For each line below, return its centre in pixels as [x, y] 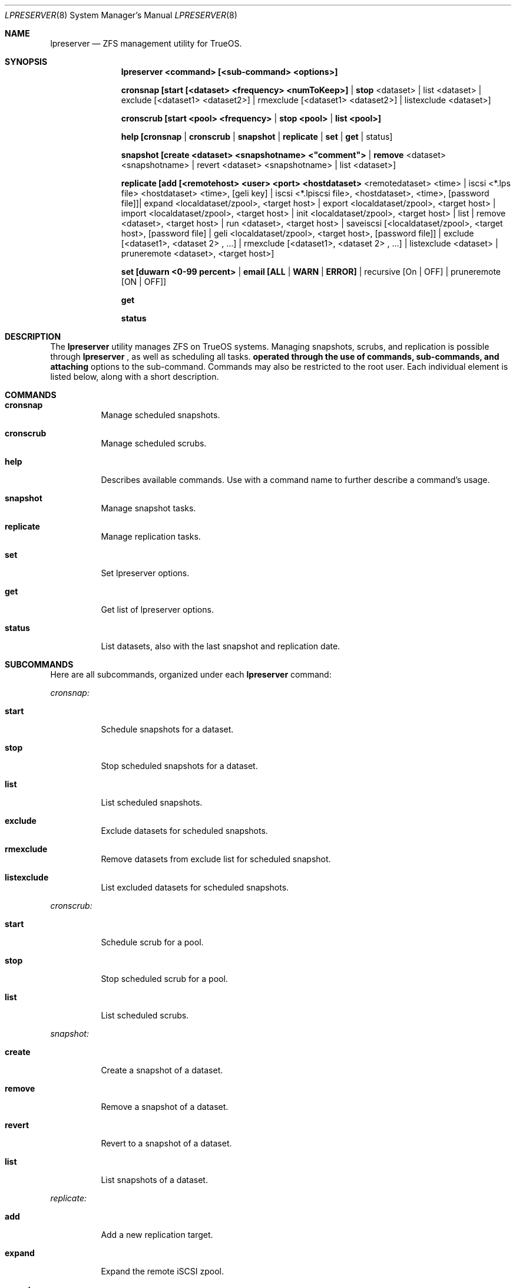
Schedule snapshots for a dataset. [167, 729]
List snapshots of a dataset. [154, 1180]
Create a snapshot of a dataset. [162, 1070]
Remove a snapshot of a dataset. [165, 1107]
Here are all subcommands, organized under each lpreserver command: [191, 674]
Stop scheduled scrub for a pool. [164, 979]
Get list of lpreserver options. [157, 609]
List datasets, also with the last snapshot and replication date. [221, 646]
